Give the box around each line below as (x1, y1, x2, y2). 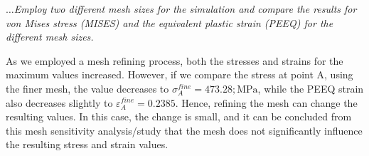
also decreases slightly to (6, 95, 113, 110)
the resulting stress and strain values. (6, 137, 169, 152)
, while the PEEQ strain (257, 80, 364, 95)
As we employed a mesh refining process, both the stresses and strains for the (6, 53, 343, 68)
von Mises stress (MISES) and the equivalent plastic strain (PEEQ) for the (6, 15, 333, 30)
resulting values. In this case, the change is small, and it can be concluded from (6, 109, 352, 124)
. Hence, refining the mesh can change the (175, 95, 358, 110)
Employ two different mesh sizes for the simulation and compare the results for (14, 1, 357, 16)
